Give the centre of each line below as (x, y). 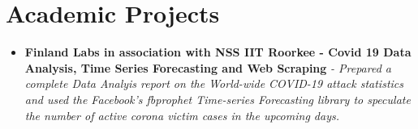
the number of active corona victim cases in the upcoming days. (182, 115)
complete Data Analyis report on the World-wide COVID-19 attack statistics (214, 83)
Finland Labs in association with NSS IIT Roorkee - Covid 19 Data (218, 52)
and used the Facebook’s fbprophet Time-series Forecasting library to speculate (218, 99)
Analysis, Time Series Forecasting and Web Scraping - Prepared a (208, 67)
